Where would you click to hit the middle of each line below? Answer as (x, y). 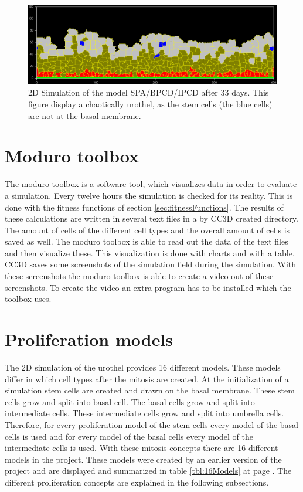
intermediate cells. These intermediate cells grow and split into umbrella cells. (144, 413)
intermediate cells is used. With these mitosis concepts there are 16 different (142, 448)
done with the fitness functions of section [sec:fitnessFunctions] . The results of (144, 207)
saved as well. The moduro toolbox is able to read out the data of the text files (147, 241)
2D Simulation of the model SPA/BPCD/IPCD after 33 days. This (149, 92)
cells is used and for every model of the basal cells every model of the (129, 436)
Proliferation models (89, 339)
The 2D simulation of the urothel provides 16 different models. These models (143, 367)
